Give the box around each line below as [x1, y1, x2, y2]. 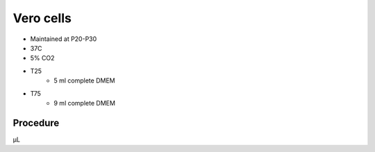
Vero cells [12, 10, 72, 26]
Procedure [12, 117, 60, 128]
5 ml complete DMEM [53, 76, 115, 85]
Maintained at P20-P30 [30, 35, 97, 43]
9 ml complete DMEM [53, 99, 116, 107]
